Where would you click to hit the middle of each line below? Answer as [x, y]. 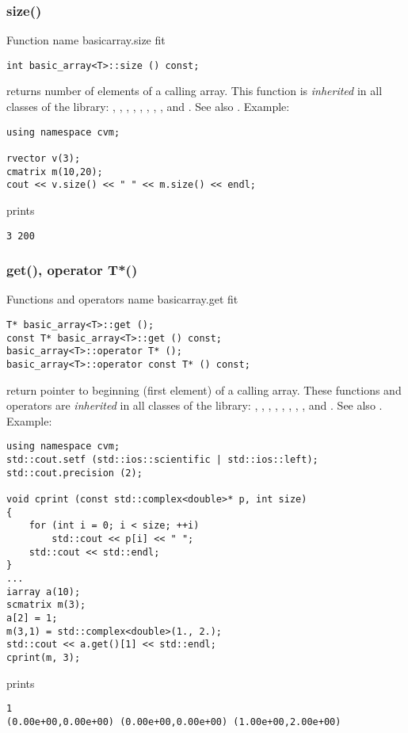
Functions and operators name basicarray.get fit [122, 299]
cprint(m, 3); [44, 657]
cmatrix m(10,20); [55, 172]
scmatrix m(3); [46, 605]
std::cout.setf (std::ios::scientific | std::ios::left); [162, 460]
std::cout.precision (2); [74, 473]
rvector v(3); [44, 158]
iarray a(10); [44, 592]
